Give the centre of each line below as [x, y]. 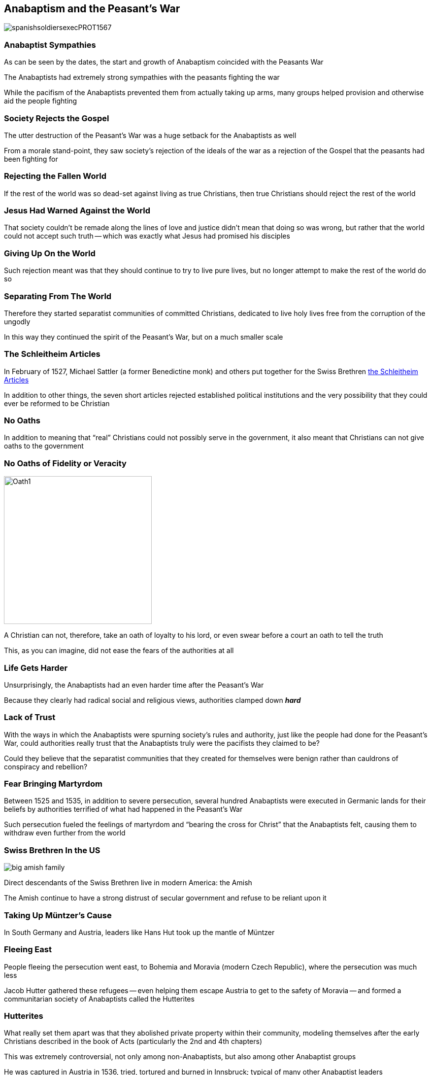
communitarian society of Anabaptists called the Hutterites [99, 999]
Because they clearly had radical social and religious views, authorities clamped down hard [152, 700]
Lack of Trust [30, 717]
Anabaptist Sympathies [50, 45]
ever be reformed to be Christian [57, 403]
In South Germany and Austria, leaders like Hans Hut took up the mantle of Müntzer [139, 932]
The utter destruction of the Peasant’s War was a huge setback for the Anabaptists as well [150, 135]
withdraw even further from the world [65, 833]
